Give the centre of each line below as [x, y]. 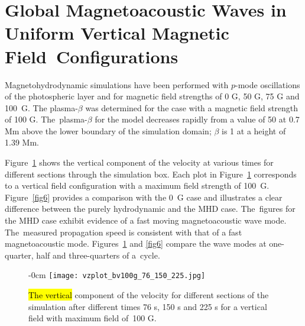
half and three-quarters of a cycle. [98, 255]
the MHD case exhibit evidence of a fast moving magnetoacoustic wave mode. [146, 220]
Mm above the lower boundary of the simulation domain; [108, 130]
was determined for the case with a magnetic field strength [192, 107]
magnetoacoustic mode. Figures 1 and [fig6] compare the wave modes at [136, 243]
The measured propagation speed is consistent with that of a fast [124, 232]
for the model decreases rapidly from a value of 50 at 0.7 [197, 119]
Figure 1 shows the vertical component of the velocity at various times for [139, 162]
